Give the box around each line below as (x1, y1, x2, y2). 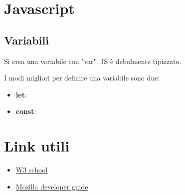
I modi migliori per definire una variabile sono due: (4, 72, 160, 83)
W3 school (15, 164, 48, 175)
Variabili (4, 32, 49, 47)
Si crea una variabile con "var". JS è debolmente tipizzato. (4, 55, 182, 66)
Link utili (4, 135, 70, 156)
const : (15, 106, 36, 116)
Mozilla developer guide (15, 181, 88, 191)
